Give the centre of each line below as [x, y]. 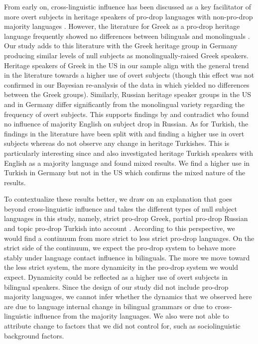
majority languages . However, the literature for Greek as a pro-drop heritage [122, 26]
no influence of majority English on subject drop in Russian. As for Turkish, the [126, 124]
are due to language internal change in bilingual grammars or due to [108, 306]
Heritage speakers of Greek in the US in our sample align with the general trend [127, 65]
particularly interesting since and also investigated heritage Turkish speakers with [129, 153]
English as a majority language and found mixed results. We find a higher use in [127, 163]
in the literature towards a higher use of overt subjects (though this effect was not [129, 75]
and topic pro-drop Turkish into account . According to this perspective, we [120, 228]
